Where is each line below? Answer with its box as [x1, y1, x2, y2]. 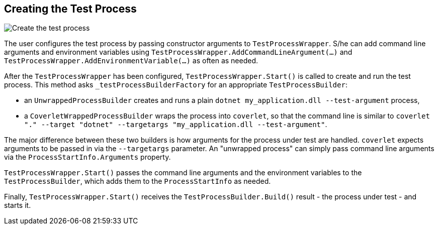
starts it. [4, 201, 31, 210]
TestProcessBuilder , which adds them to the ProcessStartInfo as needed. [4, 177, 271, 186]
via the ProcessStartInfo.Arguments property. [4, 153, 171, 162]
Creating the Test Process [4, 3, 137, 15]
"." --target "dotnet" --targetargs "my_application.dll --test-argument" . [24, 120, 327, 129]
